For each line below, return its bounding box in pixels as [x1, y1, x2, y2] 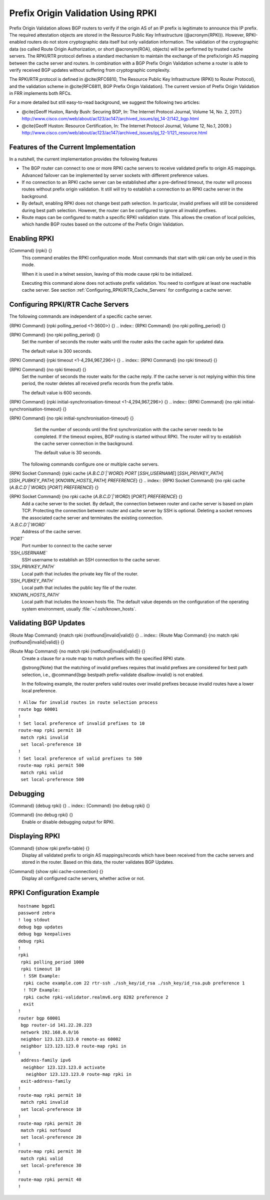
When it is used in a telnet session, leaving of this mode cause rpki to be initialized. [21, 271, 193, 277]
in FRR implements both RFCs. [9, 90, 72, 96]
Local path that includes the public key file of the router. [21, 584, 137, 591]
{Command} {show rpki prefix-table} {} [9, 845, 90, 851]
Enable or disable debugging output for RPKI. [21, 819, 115, 825]
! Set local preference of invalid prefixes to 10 [18, 720, 145, 726]
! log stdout [18, 917, 50, 923]
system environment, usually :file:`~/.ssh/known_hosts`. [21, 606, 137, 612]
